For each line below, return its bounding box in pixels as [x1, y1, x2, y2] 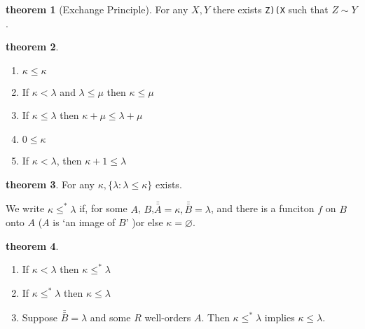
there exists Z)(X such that [212, 2, 329, 16]
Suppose [22, 310, 58, 325]
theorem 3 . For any [6, 176, 95, 191]
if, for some [79, 201, 128, 216]
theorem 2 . [6, 39, 59, 54]
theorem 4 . [6, 238, 59, 253]
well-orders [144, 310, 191, 325]
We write [6, 201, 45, 216]
